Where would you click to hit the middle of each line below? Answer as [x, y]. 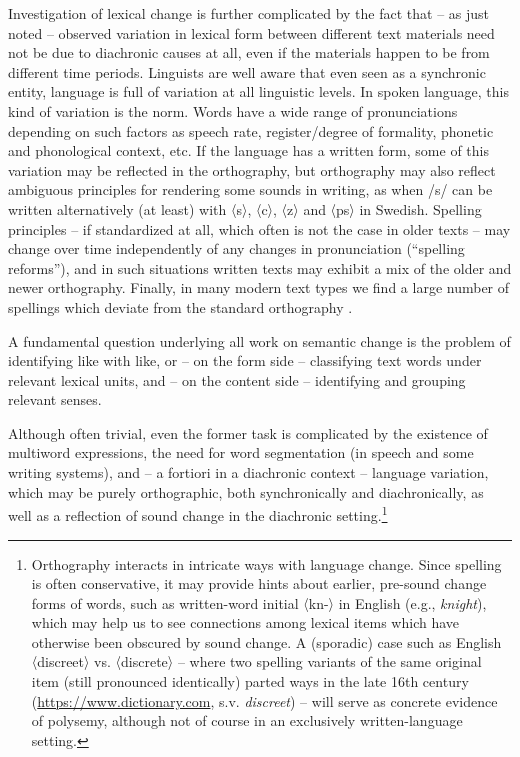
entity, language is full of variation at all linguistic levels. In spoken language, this [258, 91]
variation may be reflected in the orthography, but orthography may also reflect [252, 169]
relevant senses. [55, 399]
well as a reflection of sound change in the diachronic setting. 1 [198, 513]
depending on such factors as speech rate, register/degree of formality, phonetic [251, 130]
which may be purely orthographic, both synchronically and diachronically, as [246, 491]
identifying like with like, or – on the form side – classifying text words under [245, 360]
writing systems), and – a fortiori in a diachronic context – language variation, [248, 472]
